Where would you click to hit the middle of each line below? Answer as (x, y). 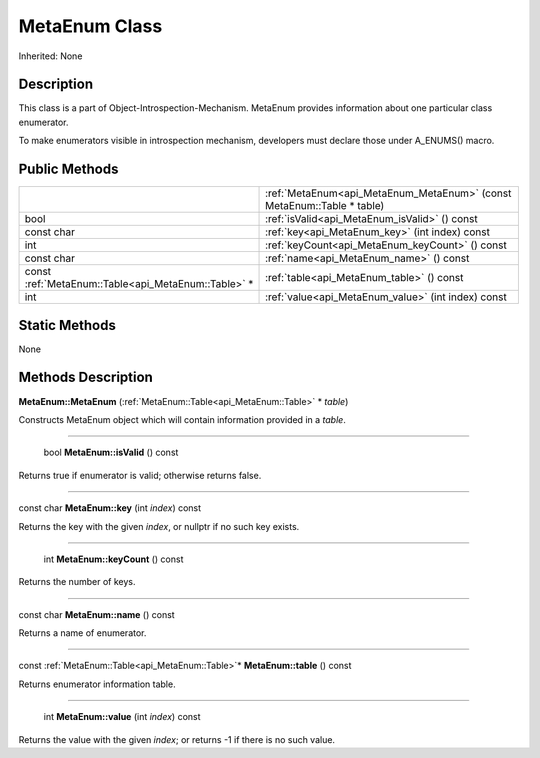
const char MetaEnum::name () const (96, 614)
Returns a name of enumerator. (82, 633)
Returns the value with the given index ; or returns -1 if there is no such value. (176, 739)
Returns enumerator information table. (97, 684)
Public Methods (68, 169)
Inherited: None (50, 56)
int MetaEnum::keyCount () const (113, 559)
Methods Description (86, 377)
